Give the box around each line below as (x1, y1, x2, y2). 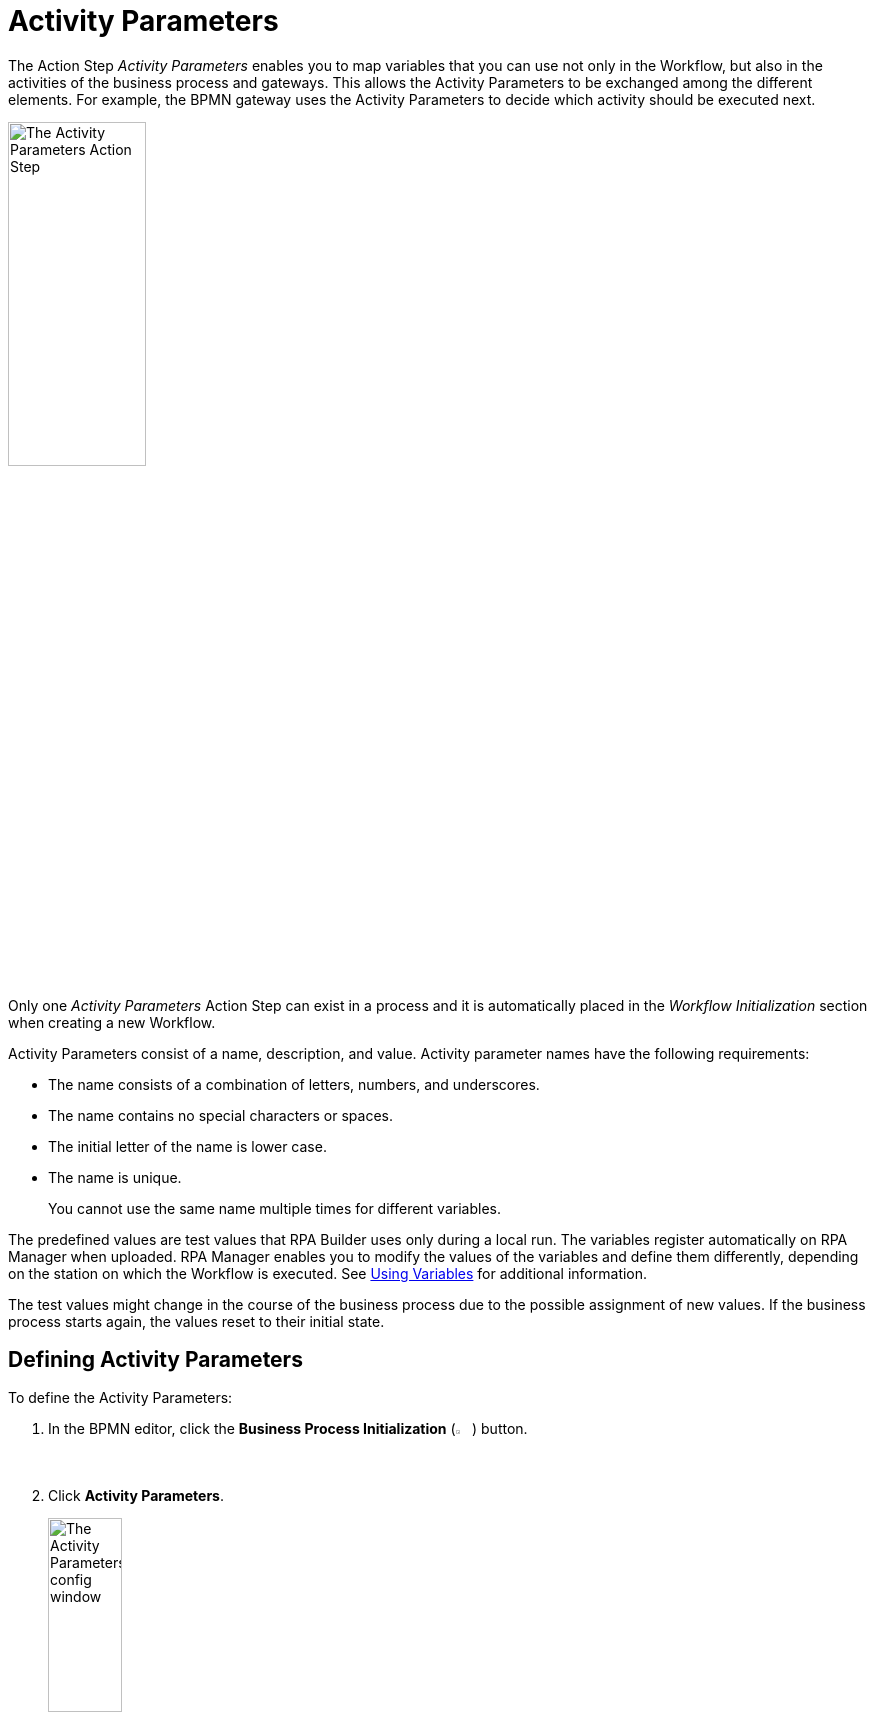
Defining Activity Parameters (8, 1346, 303, 1372)
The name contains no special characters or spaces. (48, 1106, 393, 1124)
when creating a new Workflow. (8, 1013, 216, 1031)
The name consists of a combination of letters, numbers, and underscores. (48, 1075, 540, 1093)
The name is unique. (48, 1168, 182, 1186)
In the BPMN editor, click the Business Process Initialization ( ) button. (48, 1420, 528, 1438)
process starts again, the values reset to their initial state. (8, 1312, 385, 1330)
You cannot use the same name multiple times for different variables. (48, 1199, 501, 1217)
